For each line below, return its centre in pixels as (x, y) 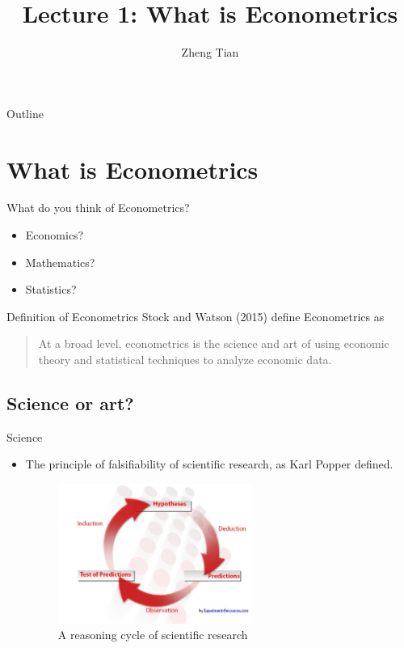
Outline (25, 113)
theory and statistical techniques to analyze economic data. (185, 359)
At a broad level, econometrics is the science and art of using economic (214, 343)
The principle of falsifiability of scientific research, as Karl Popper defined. (209, 464)
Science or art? (70, 402)
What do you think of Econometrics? (98, 208)
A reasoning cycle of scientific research (153, 635)
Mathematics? (60, 262)
